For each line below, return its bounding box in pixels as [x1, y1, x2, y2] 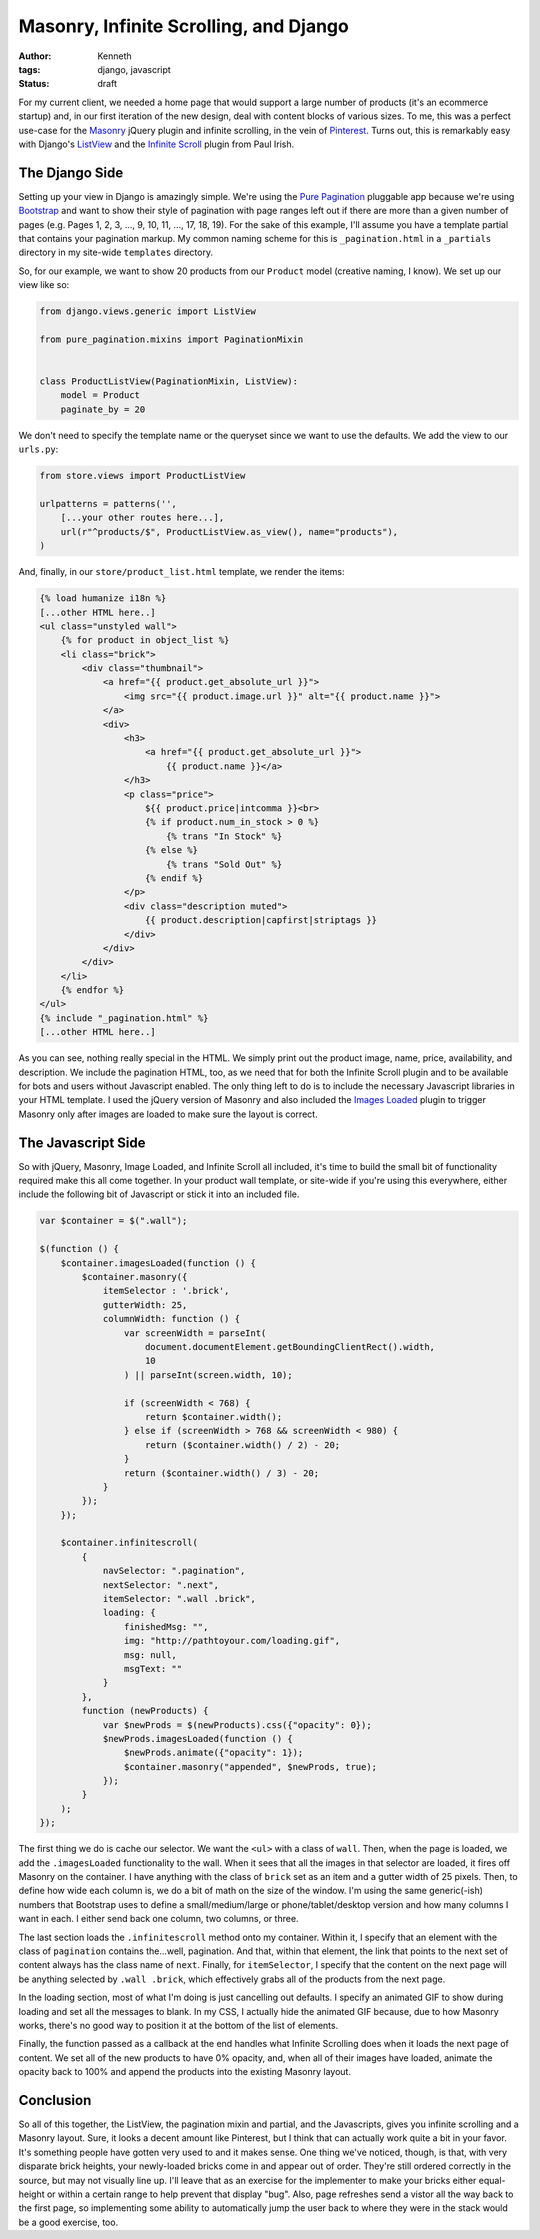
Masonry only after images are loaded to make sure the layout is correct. [18, 1108, 319, 1120]
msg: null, [123, 1649, 177, 1660]
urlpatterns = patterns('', [39, 498, 177, 509]
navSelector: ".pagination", [102, 1565, 246, 1577]
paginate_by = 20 [60, 403, 146, 415]
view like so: [18, 279, 70, 291]
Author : [18, 50, 52, 62]
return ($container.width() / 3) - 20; [123, 1467, 320, 1479]
